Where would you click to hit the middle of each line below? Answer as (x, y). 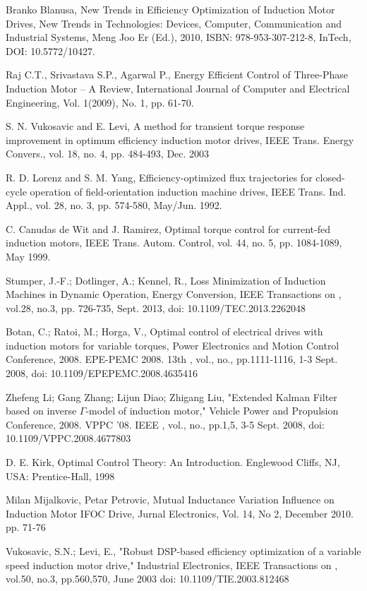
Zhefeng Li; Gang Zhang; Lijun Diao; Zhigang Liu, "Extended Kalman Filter (172, 396)
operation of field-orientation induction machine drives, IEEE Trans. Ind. (188, 191)
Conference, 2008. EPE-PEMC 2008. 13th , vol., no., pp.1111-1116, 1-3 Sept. (172, 359)
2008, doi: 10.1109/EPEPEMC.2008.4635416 (102, 373)
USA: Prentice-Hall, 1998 (60, 476)
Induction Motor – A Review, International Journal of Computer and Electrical (178, 88)
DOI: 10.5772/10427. (50, 50)
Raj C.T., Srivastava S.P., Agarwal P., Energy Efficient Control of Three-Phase (177, 74)
